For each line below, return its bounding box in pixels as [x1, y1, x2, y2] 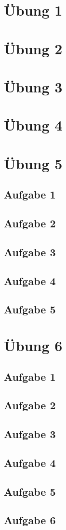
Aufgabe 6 [4, 512, 56, 528]
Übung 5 [4, 153, 63, 173]
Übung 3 [4, 76, 63, 96]
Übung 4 [4, 115, 63, 135]
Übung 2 [4, 38, 63, 58]
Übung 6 [4, 335, 63, 355]
